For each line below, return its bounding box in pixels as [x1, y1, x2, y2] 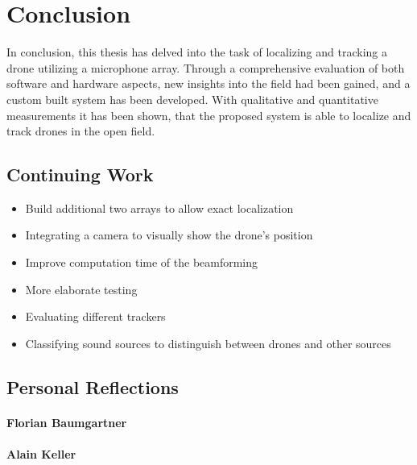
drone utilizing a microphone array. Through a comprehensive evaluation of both [6, 59, 405, 76]
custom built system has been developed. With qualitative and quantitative [6, 90, 378, 107]
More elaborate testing [25, 280, 138, 297]
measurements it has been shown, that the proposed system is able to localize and [6, 106, 411, 123]
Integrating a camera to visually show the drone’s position [25, 226, 313, 243]
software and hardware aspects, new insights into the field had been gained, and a [6, 75, 411, 92]
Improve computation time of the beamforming [25, 254, 258, 271]
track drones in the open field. [6, 122, 155, 139]
